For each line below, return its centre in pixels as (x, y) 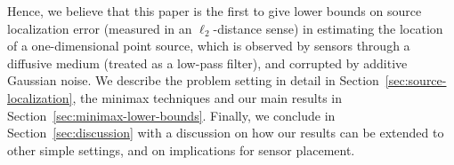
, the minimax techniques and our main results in (207, 97)
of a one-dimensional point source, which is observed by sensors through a (209, 46)
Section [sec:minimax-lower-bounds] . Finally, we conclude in (171, 115)
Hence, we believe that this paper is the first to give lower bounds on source (215, 11)
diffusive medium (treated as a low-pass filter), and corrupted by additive (207, 63)
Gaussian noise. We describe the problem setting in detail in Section (193, 80)
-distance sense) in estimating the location (328, 28)
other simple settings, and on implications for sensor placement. (181, 149)
